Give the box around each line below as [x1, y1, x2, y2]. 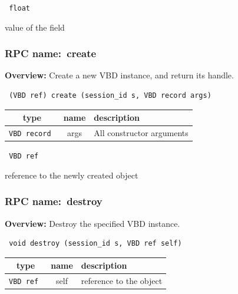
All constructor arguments [94, 127, 189, 139]
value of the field [5, 21, 65, 33]
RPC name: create [5, 46, 97, 61]
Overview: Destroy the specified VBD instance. [5, 217, 180, 229]
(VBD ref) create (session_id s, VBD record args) [9, 91, 211, 100]
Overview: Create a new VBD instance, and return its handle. [5, 69, 234, 81]
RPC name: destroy [5, 194, 103, 209]
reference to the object [81, 275, 163, 287]
